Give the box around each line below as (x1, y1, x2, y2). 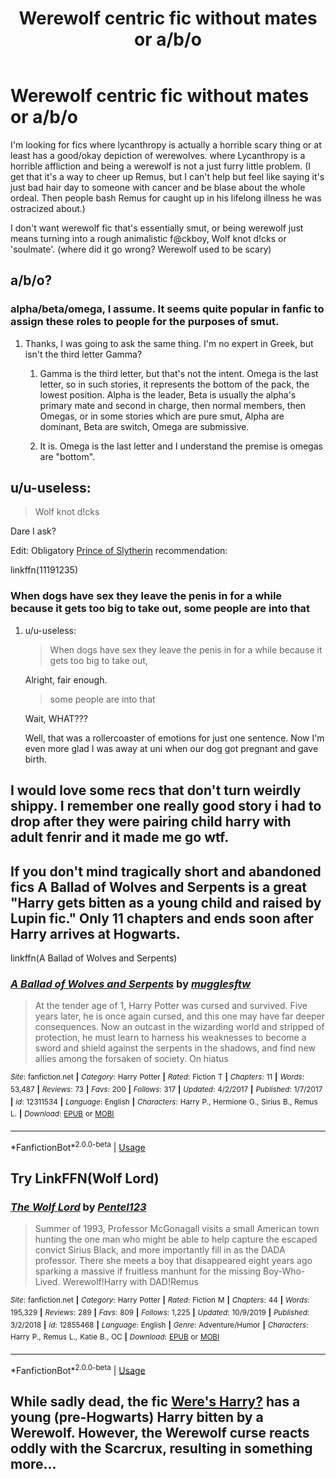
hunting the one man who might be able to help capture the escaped (34, 1233, 318, 1246)
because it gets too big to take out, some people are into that (10, 602, 311, 616)
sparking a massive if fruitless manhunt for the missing (34, 1265, 262, 1277)
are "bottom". (39, 450, 96, 462)
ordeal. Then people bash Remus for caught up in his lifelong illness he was (10, 192, 322, 204)
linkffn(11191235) (10, 564, 78, 576)
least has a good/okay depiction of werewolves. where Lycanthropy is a (10, 149, 306, 161)
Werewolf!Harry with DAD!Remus (62, 1276, 199, 1288)
